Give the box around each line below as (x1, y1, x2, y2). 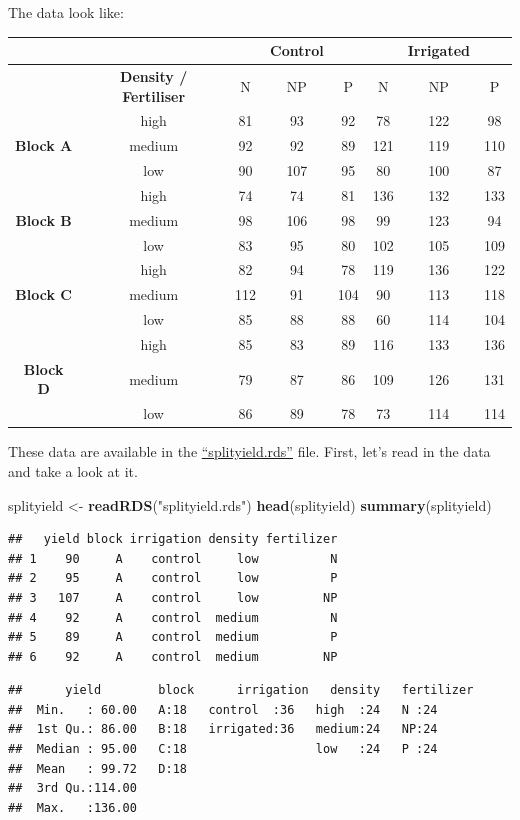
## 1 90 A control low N (8, 551, 338, 566)
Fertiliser (122, 85, 186, 106)
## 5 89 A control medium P (8, 630, 338, 645)
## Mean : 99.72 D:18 (8, 761, 187, 776)
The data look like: (8, 2, 124, 22)
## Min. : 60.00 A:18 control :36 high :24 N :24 (8, 702, 438, 717)
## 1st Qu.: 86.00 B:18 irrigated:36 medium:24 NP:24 (8, 722, 438, 737)
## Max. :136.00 (8, 800, 137, 815)
